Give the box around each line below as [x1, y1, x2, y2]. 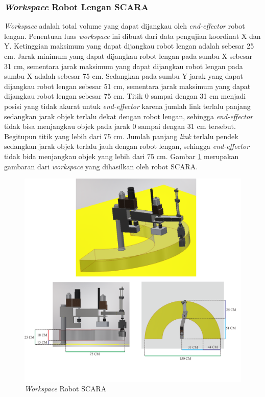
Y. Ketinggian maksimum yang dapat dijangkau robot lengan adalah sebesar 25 [4, 40, 254, 51]
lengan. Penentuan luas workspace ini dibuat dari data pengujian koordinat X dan [4, 30, 261, 41]
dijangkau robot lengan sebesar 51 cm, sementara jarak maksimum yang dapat [4, 80, 251, 91]
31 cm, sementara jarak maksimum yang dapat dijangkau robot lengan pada [4, 60, 243, 71]
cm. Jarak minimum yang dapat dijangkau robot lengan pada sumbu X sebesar [4, 51, 252, 61]
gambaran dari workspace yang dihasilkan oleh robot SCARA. [4, 161, 198, 171]
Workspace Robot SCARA [25, 383, 107, 394]
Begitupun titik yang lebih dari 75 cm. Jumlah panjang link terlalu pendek [4, 130, 238, 141]
